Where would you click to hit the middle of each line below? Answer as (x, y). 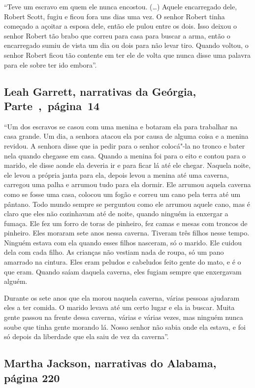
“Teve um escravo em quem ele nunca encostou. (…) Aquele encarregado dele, (121, 6)
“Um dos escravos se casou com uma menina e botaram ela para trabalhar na (121, 126)
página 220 (32, 377)
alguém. (16, 281)
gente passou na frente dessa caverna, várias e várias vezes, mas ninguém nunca (124, 317)
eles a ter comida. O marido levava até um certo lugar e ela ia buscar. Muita (119, 307)
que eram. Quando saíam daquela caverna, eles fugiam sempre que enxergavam (123, 271)
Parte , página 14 (52, 105)
